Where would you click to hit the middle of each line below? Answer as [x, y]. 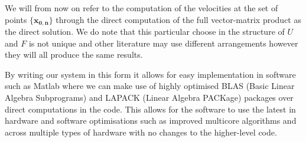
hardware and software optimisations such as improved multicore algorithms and [151, 120]
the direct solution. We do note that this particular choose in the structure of [145, 32]
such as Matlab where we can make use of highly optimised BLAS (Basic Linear [150, 86]
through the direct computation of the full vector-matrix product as [178, 19]
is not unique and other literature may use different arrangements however [163, 43]
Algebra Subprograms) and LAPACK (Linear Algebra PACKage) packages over [149, 98]
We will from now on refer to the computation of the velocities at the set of [141, 8]
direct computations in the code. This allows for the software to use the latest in [150, 109]
